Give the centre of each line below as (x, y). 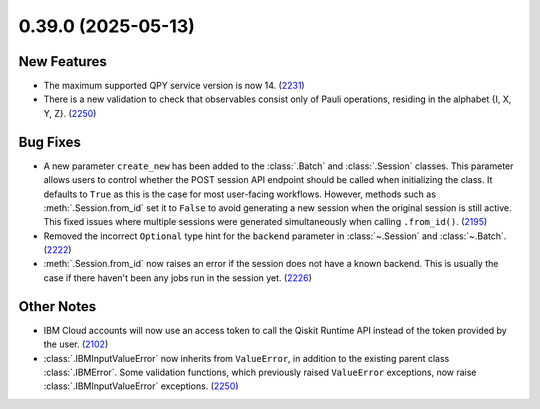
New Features (62, 61)
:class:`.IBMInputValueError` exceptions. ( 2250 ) (141, 386)
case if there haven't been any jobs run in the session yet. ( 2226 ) (177, 277)
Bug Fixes (50, 141)
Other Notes (57, 306)
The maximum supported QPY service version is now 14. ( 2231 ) (174, 86)
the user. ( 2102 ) (76, 344)
